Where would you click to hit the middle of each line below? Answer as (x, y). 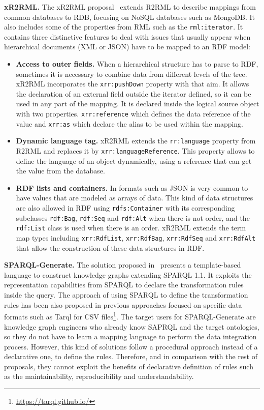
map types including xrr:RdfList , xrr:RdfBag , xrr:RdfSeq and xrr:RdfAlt (136, 238)
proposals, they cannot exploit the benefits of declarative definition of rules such (129, 366)
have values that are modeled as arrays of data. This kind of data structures (135, 198)
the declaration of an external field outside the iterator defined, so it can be (134, 93)
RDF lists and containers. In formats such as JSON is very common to (132, 187)
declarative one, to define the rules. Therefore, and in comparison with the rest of (131, 356)
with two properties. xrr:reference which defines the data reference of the (133, 114)
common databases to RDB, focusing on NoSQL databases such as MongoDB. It (130, 17)
